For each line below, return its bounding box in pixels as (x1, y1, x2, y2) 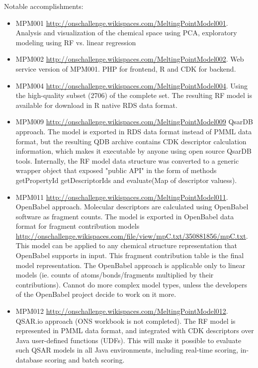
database (15, 355, 43, 365)
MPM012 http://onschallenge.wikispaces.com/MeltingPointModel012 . (15, 306, 228, 316)
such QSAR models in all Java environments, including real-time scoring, (15, 345, 239, 355)
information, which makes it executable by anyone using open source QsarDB (15, 146, 252, 156)
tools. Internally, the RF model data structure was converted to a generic (15, 155, 239, 166)
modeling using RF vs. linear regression (15, 37, 136, 47)
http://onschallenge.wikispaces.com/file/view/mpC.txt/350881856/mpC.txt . (15, 230, 248, 241)
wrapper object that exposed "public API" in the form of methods (15, 165, 217, 176)
